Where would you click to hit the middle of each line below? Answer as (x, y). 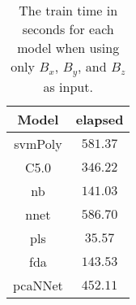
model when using (68, 48)
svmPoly (38, 143)
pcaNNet (38, 285)
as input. (68, 86)
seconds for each (68, 29)
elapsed (100, 119)
